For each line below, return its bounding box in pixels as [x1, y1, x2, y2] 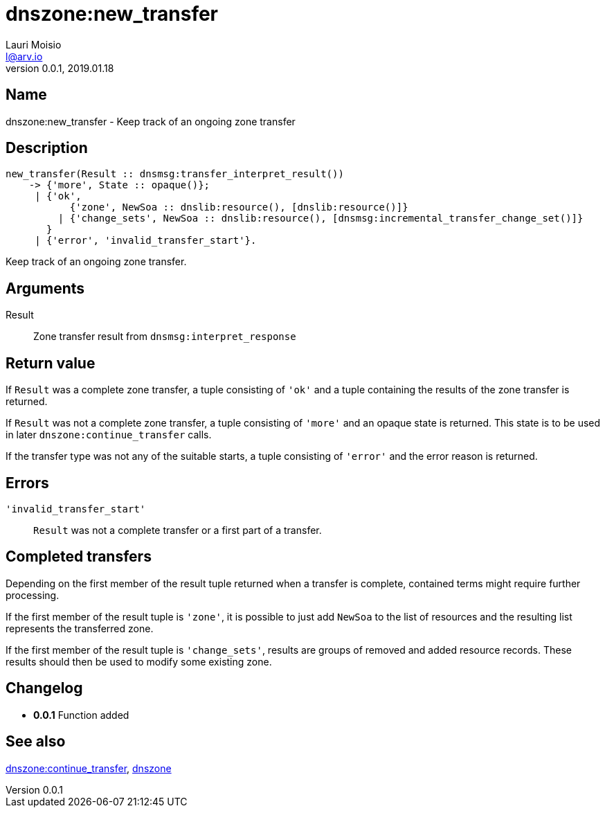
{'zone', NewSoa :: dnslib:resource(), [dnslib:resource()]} [69, 202, 408, 213]
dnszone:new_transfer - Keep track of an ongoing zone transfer [6, 115, 296, 127]
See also [6, 733, 66, 751]
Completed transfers [6, 548, 152, 566]
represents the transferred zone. [6, 622, 154, 634]
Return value [6, 354, 96, 372]
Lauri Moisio [6, 38, 62, 51]
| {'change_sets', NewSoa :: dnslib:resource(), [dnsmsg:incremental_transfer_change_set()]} [57, 213, 584, 224]
